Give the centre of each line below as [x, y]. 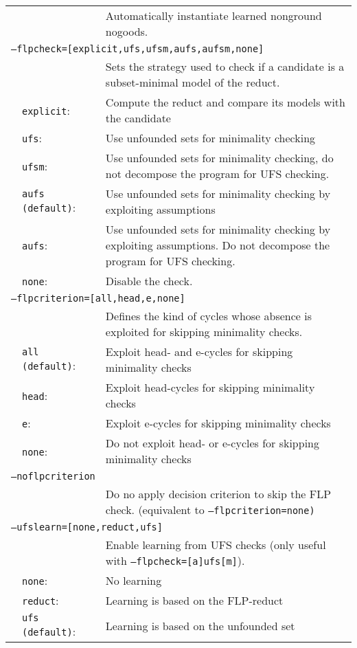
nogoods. [127, 31]
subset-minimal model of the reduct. [193, 82]
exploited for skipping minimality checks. [204, 332]
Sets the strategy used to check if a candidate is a [225, 66]
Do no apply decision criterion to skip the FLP [218, 494]
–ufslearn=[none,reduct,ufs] [87, 527]
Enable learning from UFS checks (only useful [216, 545]
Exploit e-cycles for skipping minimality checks [218, 423]
